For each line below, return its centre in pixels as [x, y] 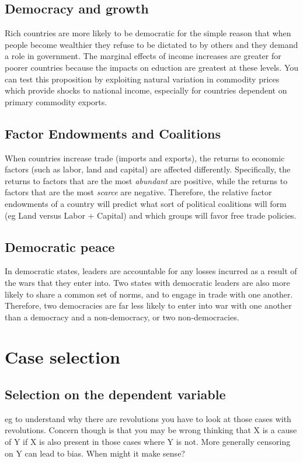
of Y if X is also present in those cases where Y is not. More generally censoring [148, 442]
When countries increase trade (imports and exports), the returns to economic [145, 158]
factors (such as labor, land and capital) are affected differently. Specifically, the [148, 169]
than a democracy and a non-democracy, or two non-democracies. [122, 317]
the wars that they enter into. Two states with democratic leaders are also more [147, 282]
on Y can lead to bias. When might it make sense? [95, 453]
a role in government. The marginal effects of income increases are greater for [143, 56]
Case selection [63, 357]
